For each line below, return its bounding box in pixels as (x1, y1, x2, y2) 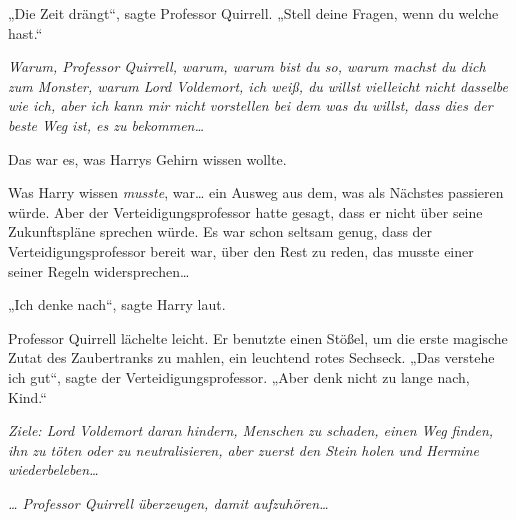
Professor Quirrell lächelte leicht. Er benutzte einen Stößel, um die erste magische (8, 327, 508, 348)
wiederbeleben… (8, 459, 99, 480)
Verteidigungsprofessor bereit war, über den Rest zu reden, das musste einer (8, 240, 474, 261)
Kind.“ (8, 386, 47, 407)
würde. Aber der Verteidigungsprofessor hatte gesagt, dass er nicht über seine (8, 201, 483, 222)
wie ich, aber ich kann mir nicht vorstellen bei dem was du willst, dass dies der (8, 95, 493, 116)
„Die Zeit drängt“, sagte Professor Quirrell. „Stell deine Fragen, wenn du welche (8, 3, 499, 23)
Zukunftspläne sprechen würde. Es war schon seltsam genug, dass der (8, 221, 433, 242)
